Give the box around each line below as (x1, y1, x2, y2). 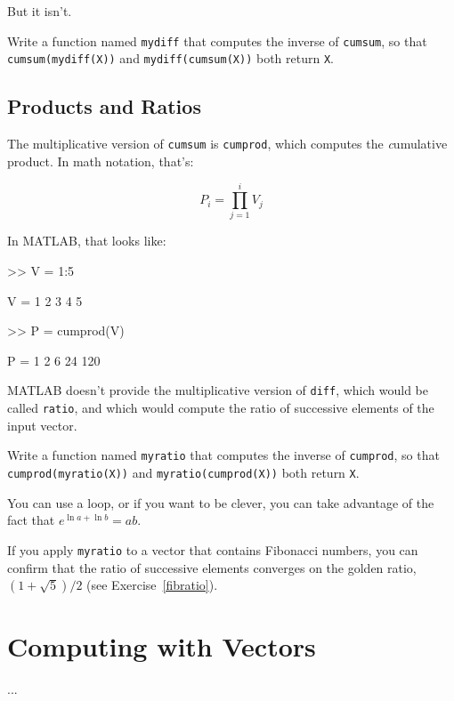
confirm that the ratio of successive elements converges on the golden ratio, (7, 558, 417, 576)
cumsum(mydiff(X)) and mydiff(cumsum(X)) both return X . (7, 49, 334, 68)
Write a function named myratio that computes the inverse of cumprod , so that (7, 446, 440, 464)
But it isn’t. (7, 2, 72, 20)
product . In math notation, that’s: (7, 151, 194, 170)
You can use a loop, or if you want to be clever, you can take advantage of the (7, 493, 434, 512)
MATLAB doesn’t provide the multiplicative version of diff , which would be (7, 381, 429, 399)
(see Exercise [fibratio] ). (86, 576, 218, 594)
